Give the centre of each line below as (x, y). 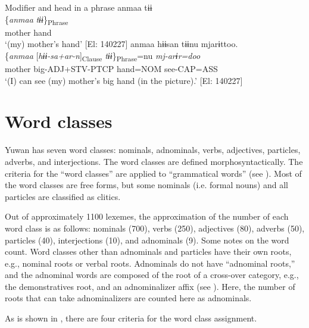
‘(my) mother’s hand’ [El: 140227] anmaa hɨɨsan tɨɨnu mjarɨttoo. (121, 44)
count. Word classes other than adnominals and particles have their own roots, (148, 252)
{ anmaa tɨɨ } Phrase (37, 20)
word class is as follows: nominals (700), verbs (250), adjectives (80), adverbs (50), (155, 228)
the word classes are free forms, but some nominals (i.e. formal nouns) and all (146, 185)
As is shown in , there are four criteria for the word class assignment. (131, 318)
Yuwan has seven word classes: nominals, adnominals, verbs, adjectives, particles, (153, 150)
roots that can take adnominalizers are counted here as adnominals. (128, 298)
